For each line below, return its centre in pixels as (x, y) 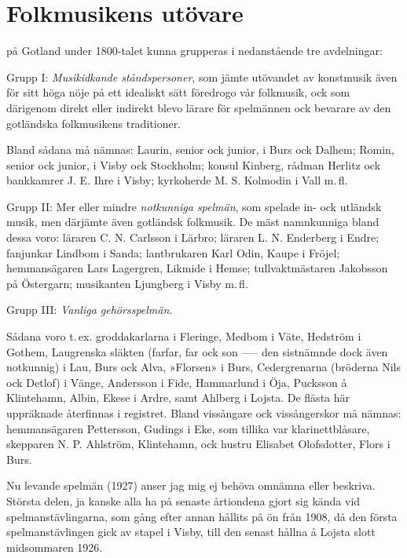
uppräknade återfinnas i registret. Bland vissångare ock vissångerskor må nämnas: (204, 413)
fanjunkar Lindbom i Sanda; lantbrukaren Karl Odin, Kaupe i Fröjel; (173, 252)
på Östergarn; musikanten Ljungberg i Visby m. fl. (127, 283)
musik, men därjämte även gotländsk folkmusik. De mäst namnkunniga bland (193, 222)
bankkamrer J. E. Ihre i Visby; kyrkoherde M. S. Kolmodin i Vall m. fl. (177, 180)
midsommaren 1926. (55, 547)
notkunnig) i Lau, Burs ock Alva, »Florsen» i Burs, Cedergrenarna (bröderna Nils (203, 367)
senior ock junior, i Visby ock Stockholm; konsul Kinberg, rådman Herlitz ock (194, 164)
